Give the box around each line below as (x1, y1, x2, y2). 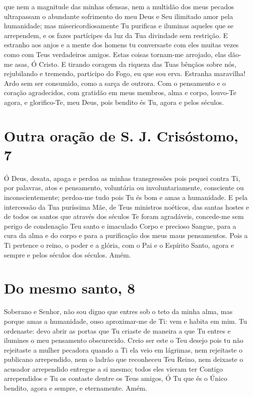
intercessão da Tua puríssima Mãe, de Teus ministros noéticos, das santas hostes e (4, 201, 249, 212)
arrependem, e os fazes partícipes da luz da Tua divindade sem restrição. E (4, 30, 228, 40)
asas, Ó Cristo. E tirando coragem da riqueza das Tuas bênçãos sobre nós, (15, 59, 236, 69)
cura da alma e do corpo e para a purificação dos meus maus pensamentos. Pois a (4, 230, 248, 240)
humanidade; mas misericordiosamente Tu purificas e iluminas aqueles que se (4, 20, 234, 31)
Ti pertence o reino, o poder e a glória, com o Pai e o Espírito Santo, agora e (4, 240, 234, 250)
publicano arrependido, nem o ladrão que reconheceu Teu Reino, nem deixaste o (4, 354, 243, 364)
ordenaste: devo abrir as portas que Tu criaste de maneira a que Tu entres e (4, 325, 231, 336)
